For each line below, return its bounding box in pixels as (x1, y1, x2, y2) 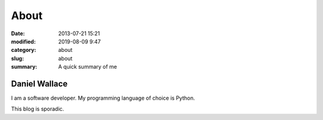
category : (11, 47, 36, 54)
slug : (11, 54, 24, 62)
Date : (11, 30, 25, 37)
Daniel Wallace (11, 78, 68, 89)
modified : (11, 38, 36, 45)
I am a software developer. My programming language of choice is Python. (11, 94, 196, 101)
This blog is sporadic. (11, 105, 65, 113)
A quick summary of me (58, 63, 117, 70)
